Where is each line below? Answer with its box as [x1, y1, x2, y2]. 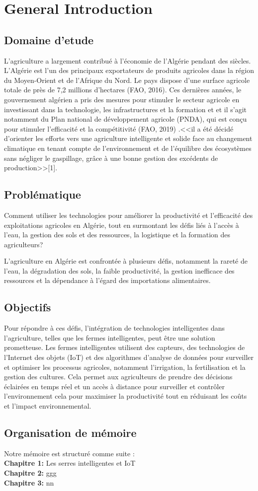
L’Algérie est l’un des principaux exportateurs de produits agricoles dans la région [4, 65, 255, 75]
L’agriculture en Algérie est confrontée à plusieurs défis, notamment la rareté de [4, 256, 248, 266]
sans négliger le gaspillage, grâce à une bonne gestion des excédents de [4, 152, 218, 163]
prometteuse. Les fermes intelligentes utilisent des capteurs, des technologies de [4, 342, 245, 352]
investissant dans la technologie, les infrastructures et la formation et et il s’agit [4, 104, 247, 114]
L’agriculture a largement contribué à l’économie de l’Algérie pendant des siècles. [4, 55, 251, 66]
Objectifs [4, 299, 51, 315]
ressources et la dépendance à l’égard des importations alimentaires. [4, 275, 211, 285]
